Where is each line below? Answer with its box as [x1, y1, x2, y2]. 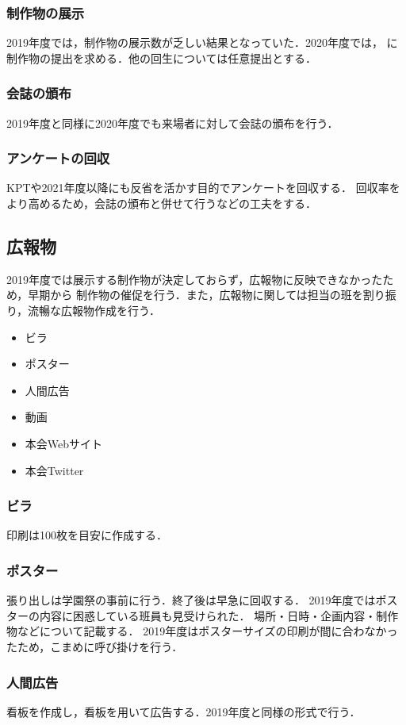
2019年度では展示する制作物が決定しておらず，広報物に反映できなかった [6, 270, 383, 287]
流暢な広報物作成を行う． [28, 302, 160, 319]
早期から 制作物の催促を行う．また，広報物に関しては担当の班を [28, 286, 363, 303]
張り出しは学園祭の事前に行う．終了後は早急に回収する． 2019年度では [6, 592, 376, 608]
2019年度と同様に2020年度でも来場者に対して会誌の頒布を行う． [6, 114, 339, 131]
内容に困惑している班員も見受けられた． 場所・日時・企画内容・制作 [39, 607, 399, 623]
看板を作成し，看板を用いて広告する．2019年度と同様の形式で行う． [6, 703, 361, 719]
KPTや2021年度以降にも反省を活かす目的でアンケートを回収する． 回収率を [6, 179, 400, 196]
